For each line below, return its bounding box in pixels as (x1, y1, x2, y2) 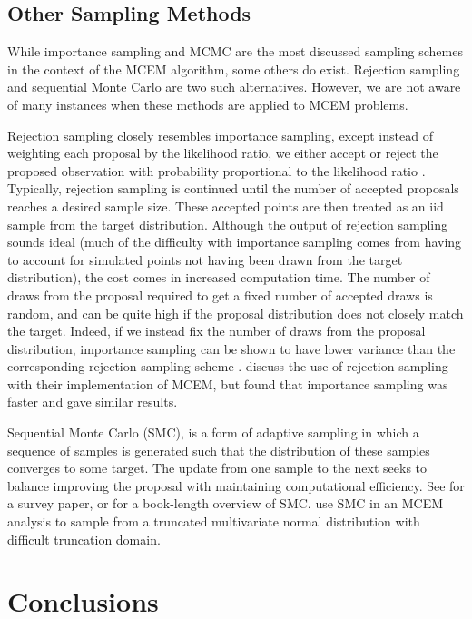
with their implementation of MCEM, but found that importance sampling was (7, 374, 448, 393)
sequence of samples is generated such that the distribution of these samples (7, 440, 430, 459)
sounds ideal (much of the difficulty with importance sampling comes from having (7, 232, 462, 251)
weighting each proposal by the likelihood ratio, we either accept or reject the (7, 143, 438, 162)
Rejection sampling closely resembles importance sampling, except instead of (7, 125, 433, 144)
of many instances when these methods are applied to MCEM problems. (7, 94, 408, 113)
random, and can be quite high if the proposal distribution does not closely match (7, 303, 464, 322)
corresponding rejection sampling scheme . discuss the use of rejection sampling (7, 357, 448, 376)
